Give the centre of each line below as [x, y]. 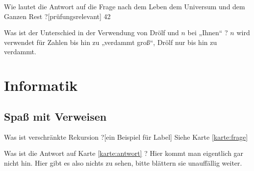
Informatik [41, 85]
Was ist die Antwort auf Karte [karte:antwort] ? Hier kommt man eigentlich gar [124, 153]
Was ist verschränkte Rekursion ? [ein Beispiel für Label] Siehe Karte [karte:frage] [126, 137]
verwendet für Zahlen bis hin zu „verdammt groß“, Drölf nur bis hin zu [111, 42]
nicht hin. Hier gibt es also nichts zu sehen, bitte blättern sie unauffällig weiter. [123, 162]
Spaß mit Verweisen [55, 116]
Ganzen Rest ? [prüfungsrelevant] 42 [57, 16]
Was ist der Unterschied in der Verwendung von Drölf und [91, 32]
